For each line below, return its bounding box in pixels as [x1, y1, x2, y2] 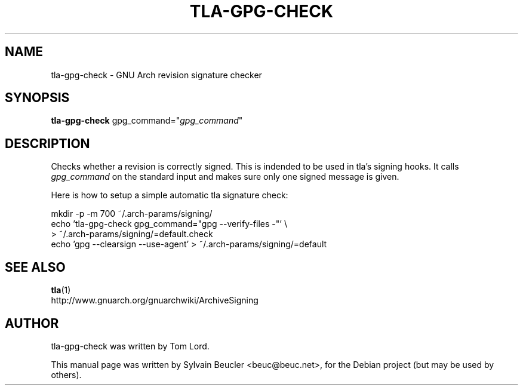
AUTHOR [5, 315, 59, 331]
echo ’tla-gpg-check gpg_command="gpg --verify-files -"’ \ [51, 219, 287, 229]
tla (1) [51, 285, 71, 296]
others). [51, 369, 82, 380]
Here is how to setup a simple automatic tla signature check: [51, 190, 288, 201]
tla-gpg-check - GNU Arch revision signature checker [51, 69, 262, 80]
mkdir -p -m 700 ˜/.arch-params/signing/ [51, 208, 213, 219]
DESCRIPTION [5, 136, 90, 151]
